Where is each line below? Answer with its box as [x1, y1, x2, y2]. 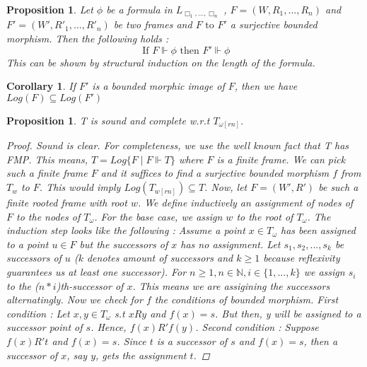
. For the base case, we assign [94, 209, 223, 223]
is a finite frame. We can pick [216, 151, 346, 166]
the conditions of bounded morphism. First [154, 292, 339, 307]
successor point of [6, 320, 83, 334]
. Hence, [91, 320, 127, 334]
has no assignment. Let [180, 236, 281, 251]
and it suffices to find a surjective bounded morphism [100, 165, 330, 180]
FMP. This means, [6, 151, 88, 166]
